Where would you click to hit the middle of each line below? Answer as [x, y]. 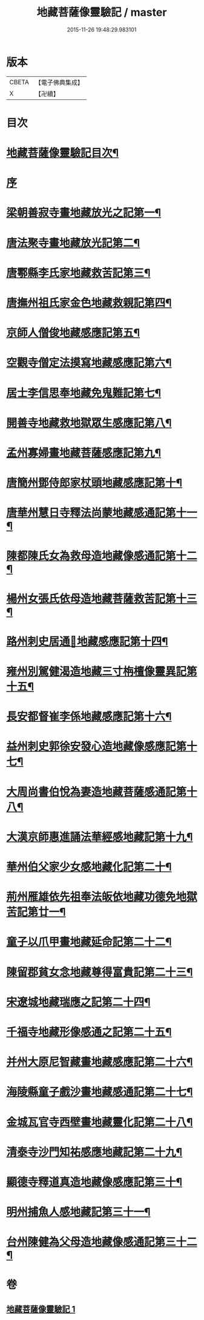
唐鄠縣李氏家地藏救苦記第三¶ [78, 273]
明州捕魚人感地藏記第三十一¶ [78, 1212]
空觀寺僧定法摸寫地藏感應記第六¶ [89, 363]
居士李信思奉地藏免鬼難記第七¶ [84, 393]
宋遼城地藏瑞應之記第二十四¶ [78, 1002]
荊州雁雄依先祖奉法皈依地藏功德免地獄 [102, 897]
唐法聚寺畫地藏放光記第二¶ [73, 243]
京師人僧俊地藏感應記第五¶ [73, 333]
